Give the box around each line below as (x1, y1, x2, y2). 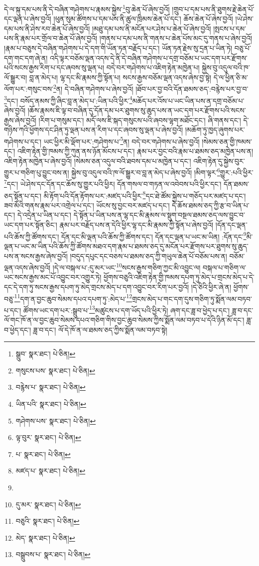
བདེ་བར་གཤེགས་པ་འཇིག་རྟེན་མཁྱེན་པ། (106, 62, 200, 73)
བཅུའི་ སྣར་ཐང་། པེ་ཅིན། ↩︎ (15, 516, 80, 526)
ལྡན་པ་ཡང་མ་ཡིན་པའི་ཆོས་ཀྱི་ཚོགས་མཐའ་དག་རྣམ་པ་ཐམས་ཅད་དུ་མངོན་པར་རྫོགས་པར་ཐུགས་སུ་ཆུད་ (4, 240, 249, 251)
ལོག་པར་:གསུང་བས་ (4, 84, 53, 94)
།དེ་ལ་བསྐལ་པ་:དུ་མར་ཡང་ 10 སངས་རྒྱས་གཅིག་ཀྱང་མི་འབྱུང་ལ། (52, 261, 201, 272)
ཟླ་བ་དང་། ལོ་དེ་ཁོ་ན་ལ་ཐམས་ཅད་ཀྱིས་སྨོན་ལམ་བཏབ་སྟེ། (33, 324, 167, 335)
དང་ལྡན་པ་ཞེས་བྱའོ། (4, 13, 51, 24)
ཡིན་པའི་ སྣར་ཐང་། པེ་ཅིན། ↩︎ (15, 399, 86, 409)
